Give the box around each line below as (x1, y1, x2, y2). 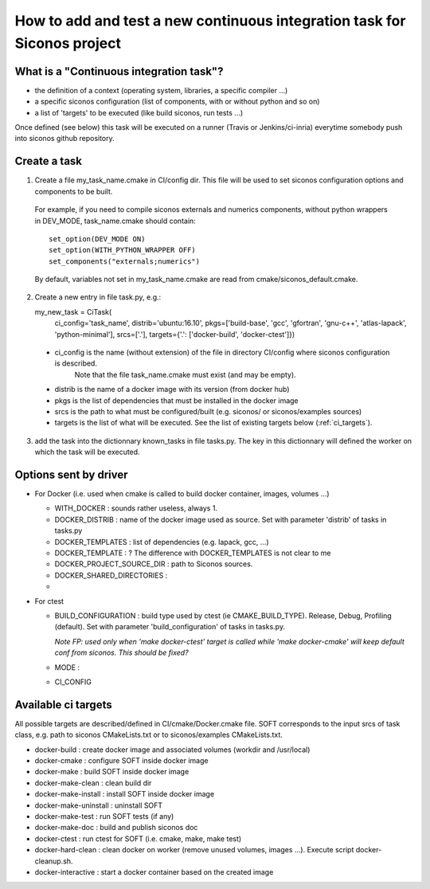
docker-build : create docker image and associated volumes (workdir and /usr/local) (34, 745, 311, 754)
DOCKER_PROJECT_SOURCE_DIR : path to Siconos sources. (54, 559, 253, 569)
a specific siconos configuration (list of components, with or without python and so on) (34, 96, 320, 107)
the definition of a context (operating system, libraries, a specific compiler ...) (34, 85, 288, 95)
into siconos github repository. (14, 134, 115, 143)
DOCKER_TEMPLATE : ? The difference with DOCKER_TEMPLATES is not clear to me (54, 548, 331, 558)
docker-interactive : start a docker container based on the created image (34, 867, 274, 876)
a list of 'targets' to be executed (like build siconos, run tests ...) (34, 108, 244, 117)
